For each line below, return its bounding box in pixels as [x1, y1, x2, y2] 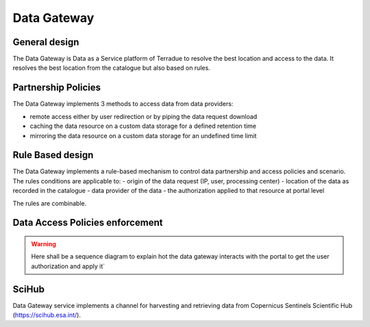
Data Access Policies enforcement [12, 217, 163, 228]
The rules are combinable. [12, 199, 87, 207]
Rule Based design [12, 149, 94, 161]
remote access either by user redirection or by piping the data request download [29, 112, 258, 120]
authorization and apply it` [31, 262, 106, 270]
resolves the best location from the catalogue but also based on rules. [12, 64, 210, 72]
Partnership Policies [12, 82, 101, 94]
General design [12, 36, 79, 48]
